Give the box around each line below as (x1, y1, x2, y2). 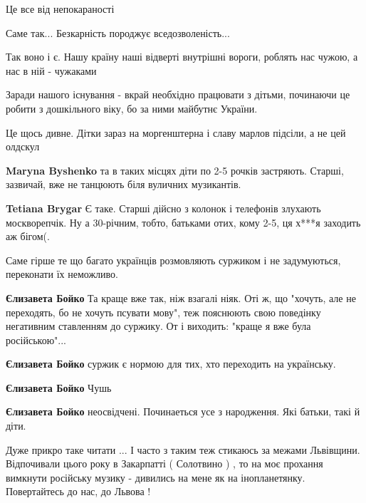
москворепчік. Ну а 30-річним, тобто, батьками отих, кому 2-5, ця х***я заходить (6, 214, 361, 229)
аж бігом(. (6, 229, 50, 244)
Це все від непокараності (6, 1, 115, 16)
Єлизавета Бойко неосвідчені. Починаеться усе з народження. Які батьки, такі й (6, 404, 360, 419)
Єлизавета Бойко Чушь (6, 380, 112, 395)
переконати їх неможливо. (6, 266, 118, 281)
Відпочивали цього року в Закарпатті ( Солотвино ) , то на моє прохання (6, 456, 323, 471)
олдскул (6, 139, 40, 154)
